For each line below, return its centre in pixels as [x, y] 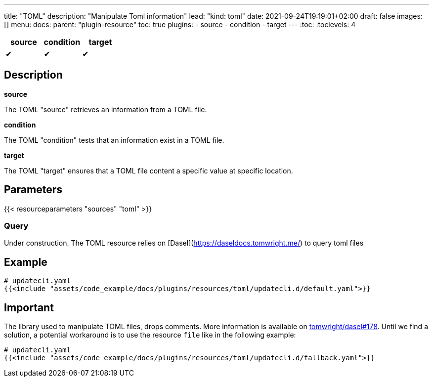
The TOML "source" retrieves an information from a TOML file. [106, 109]
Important [29, 307]
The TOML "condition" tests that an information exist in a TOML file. [114, 140]
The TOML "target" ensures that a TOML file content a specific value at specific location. [149, 170]
